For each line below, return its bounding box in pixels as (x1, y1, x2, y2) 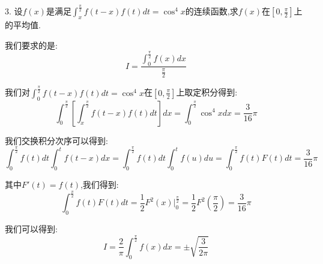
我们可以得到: (5, 223, 58, 235)
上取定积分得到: (176, 86, 238, 98)
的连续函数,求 (185, 5, 238, 17)
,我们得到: (80, 178, 119, 191)
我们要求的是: (5, 38, 58, 51)
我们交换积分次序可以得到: (5, 134, 108, 146)
